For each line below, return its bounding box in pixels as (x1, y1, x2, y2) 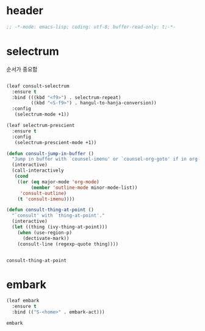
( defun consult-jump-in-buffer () (6, 150, 95, 156)
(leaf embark (6, 297, 40, 304)
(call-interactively (12, 167, 64, 174)
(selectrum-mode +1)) (14, 111, 70, 118)
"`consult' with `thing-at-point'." (12, 213, 105, 219)
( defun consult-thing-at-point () (6, 207, 95, 213)
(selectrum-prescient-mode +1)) (14, 139, 97, 145)
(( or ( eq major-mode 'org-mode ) (17, 178, 99, 185)
